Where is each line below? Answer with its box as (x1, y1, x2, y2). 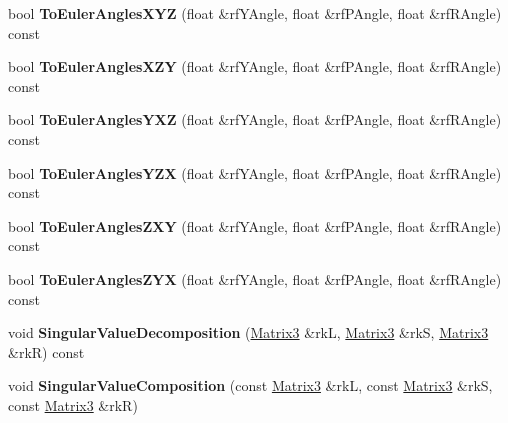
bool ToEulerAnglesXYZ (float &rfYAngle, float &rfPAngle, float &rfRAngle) (8, 3, 502, 23)
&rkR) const (8, 341, 85, 362)
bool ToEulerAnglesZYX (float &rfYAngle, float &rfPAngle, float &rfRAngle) (8, 268, 502, 289)
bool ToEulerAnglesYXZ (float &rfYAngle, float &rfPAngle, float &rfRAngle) (8, 109, 502, 130)
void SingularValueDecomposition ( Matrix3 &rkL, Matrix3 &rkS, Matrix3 (8, 322, 489, 343)
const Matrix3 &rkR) (8, 394, 138, 415)
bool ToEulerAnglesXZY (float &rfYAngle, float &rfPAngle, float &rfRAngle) (8, 56, 502, 77)
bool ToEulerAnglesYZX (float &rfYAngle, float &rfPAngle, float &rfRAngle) (8, 162, 502, 183)
